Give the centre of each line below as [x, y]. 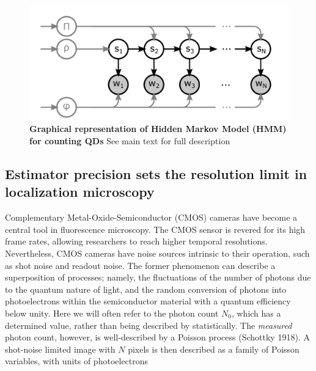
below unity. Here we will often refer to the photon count [112, 313]
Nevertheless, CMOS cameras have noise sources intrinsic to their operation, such [157, 253]
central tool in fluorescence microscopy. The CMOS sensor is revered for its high [155, 229]
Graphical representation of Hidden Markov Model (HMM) [158, 129]
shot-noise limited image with [60, 349]
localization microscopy [80, 192]
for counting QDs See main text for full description [130, 141]
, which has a [256, 313]
